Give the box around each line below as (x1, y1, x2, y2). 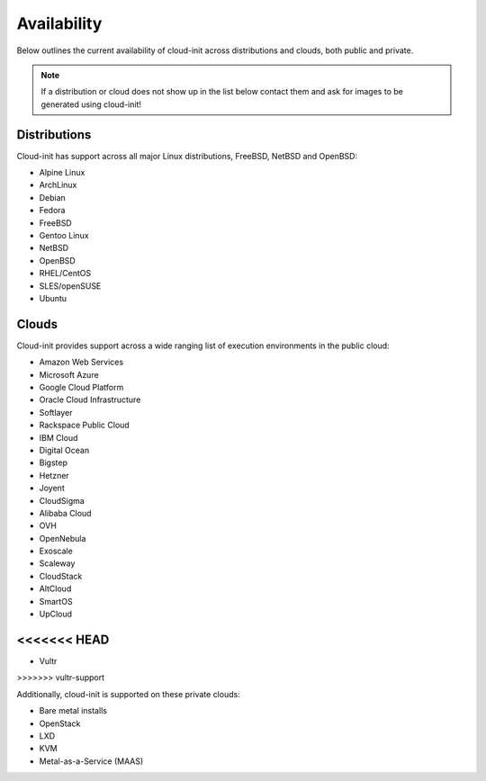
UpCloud (39, 608, 72, 620)
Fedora (39, 205, 66, 216)
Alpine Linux (39, 167, 85, 178)
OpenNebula (39, 533, 86, 543)
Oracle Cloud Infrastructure (39, 394, 141, 405)
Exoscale (39, 545, 74, 557)
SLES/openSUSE (39, 280, 102, 292)
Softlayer (39, 407, 73, 417)
